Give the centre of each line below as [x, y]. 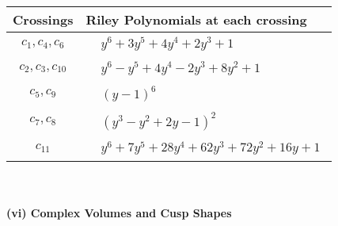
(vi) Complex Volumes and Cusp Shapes [119, 212]
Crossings [43, 19]
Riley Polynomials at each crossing [196, 19]
